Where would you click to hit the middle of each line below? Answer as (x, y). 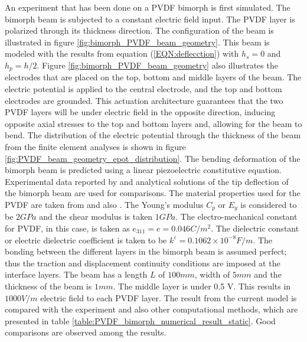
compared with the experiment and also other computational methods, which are (151, 309)
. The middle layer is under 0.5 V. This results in (202, 286)
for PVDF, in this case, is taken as (67, 228)
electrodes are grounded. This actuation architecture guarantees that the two (144, 100)
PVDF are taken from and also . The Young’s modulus (104, 204)
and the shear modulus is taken (96, 216)
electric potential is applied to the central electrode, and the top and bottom (143, 89)
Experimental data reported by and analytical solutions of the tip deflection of (147, 181)
